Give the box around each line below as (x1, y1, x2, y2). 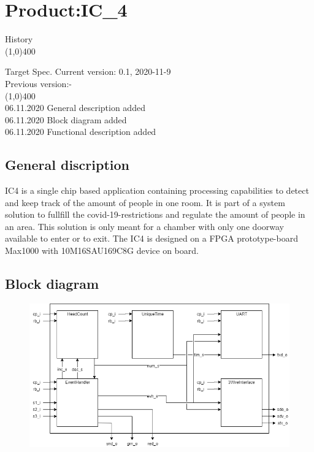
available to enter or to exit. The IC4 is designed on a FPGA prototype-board (5, 232, 298, 245)
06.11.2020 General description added (5, 101, 145, 114)
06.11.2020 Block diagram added (5, 113, 127, 126)
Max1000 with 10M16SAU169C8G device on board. (5, 244, 199, 257)
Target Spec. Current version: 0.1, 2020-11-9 (5, 65, 171, 78)
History (5, 33, 33, 45)
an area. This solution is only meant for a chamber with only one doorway (5, 220, 284, 232)
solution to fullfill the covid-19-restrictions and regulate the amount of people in (5, 208, 305, 221)
